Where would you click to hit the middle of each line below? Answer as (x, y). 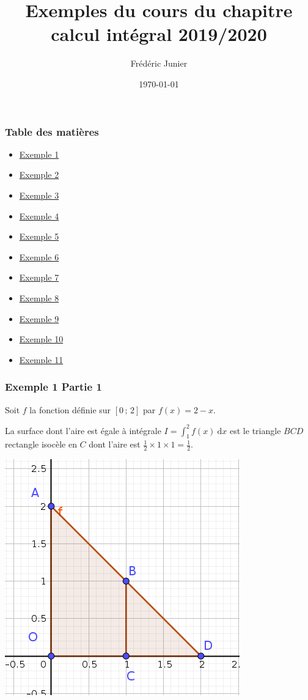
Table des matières (52, 131)
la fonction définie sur (70, 409)
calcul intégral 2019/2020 (159, 34)
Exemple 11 (41, 359)
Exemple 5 (39, 236)
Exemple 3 (39, 195)
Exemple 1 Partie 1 (53, 387)
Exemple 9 (39, 318)
